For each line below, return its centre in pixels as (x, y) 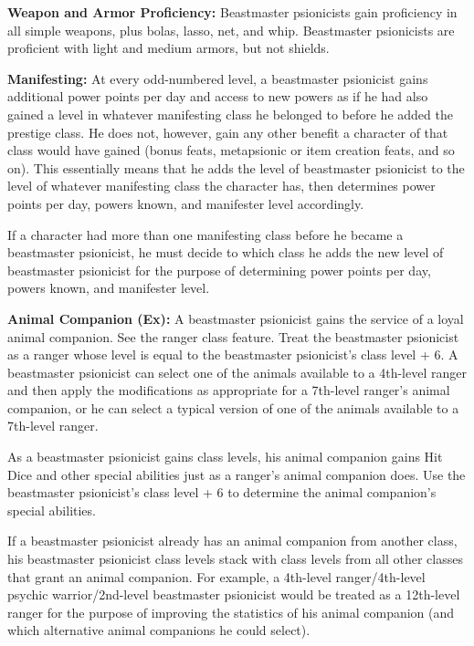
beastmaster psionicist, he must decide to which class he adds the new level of (226, 252)
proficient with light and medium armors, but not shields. (169, 48)
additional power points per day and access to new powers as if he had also (218, 96)
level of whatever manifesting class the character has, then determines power (221, 186)
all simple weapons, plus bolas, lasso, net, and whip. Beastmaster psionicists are (231, 30)
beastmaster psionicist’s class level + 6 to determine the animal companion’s (222, 492)
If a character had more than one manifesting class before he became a (205, 234)
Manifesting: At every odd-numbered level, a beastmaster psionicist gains (218, 78)
